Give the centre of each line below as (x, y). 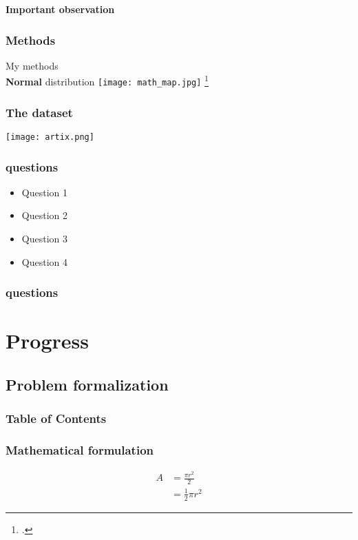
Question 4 (44, 261)
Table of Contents (56, 418)
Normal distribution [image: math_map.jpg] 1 (107, 81)
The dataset (39, 112)
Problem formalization (87, 384)
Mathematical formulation (80, 449)
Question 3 (44, 238)
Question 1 (44, 192)
